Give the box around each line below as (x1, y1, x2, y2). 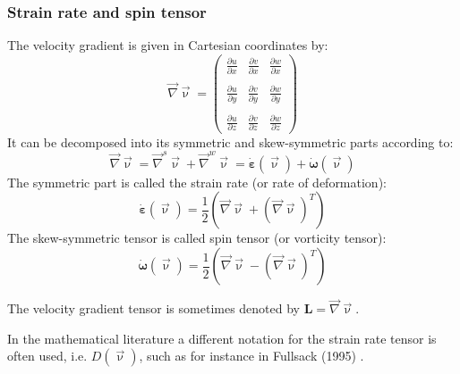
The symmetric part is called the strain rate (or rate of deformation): (7, 172, 387, 191)
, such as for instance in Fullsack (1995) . (139, 346, 364, 365)
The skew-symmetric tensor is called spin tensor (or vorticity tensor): (7, 229, 387, 247)
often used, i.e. (7, 346, 88, 365)
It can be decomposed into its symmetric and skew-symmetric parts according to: (7, 132, 454, 151)
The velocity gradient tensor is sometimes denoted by (7, 299, 301, 318)
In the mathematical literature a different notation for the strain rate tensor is (7, 328, 437, 347)
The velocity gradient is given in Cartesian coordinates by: (7, 36, 328, 54)
